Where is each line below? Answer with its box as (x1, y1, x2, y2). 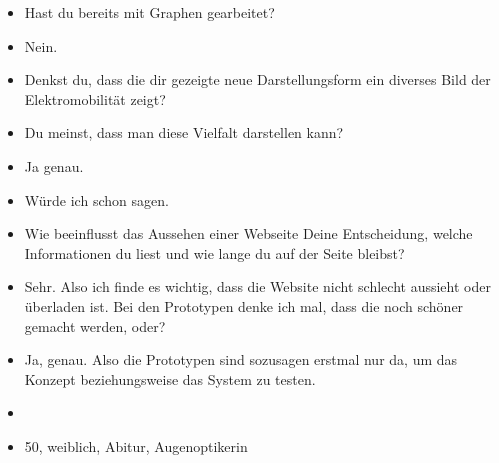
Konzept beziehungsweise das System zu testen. (24, 368, 316, 389)
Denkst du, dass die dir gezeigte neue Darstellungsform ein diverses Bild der (24, 69, 491, 90)
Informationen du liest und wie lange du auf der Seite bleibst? (24, 242, 405, 263)
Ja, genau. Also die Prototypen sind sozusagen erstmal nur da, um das (24, 349, 458, 370)
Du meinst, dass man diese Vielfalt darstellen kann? (24, 122, 344, 143)
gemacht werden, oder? (24, 315, 166, 336)
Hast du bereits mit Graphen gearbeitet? (24, 2, 275, 22)
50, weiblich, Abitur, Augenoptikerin (24, 435, 248, 456)
